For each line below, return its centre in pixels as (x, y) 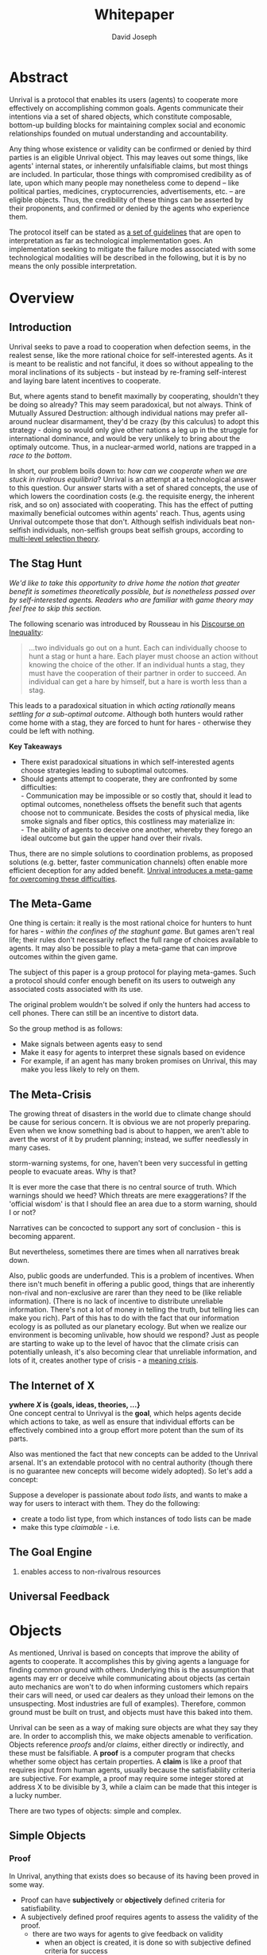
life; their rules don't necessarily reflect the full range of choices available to (133, 940)
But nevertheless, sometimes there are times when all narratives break (124, 1252)
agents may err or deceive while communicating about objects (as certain (130, 1678)
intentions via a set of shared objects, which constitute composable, (121, 116)
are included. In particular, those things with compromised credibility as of (131, 174)
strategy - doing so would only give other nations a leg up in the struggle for (134, 430)
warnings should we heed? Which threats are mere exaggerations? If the (128, 1196)
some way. (27, 1884)
